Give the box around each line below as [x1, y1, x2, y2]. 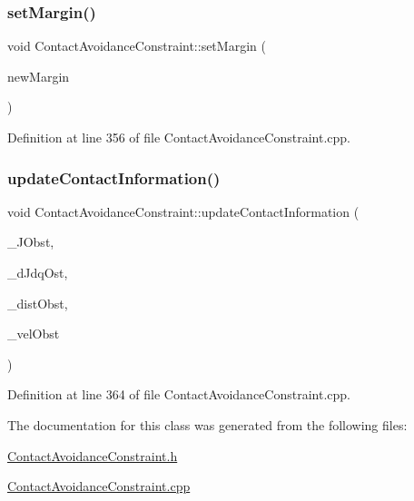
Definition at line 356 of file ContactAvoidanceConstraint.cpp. [7, 128, 350, 146]
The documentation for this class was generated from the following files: [7, 415, 408, 434]
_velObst [7, 324, 60, 343]
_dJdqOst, [7, 263, 68, 281]
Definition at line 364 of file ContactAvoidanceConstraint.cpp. [7, 385, 350, 404]
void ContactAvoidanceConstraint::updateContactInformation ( [7, 201, 360, 221]
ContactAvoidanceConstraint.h [7, 446, 178, 465]
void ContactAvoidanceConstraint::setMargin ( [7, 36, 266, 55]
